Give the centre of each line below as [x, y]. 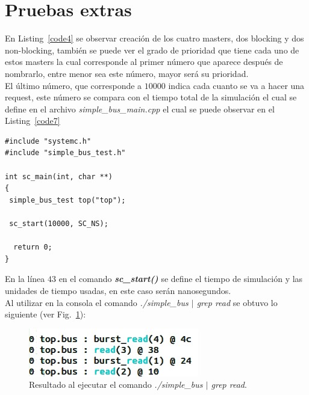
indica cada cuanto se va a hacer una [236, 85]
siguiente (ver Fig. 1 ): [45, 314]
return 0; [33, 247]
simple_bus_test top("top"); [67, 200]
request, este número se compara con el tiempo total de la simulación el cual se [151, 97]
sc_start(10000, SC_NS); [59, 224]
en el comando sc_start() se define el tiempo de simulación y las [181, 279]
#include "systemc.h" [48, 141]
